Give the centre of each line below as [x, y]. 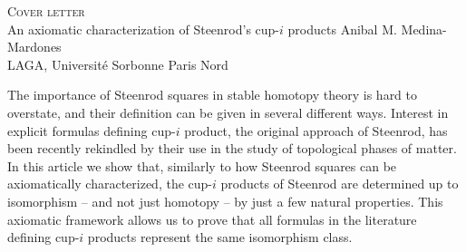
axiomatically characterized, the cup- [110, 184]
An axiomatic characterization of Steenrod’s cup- [144, 29]
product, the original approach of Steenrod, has [316, 130]
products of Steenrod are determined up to [340, 184]
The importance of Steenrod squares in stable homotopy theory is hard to [213, 95]
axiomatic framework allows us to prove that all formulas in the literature [212, 219]
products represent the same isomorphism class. [220, 237]
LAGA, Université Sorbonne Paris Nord [118, 64]
